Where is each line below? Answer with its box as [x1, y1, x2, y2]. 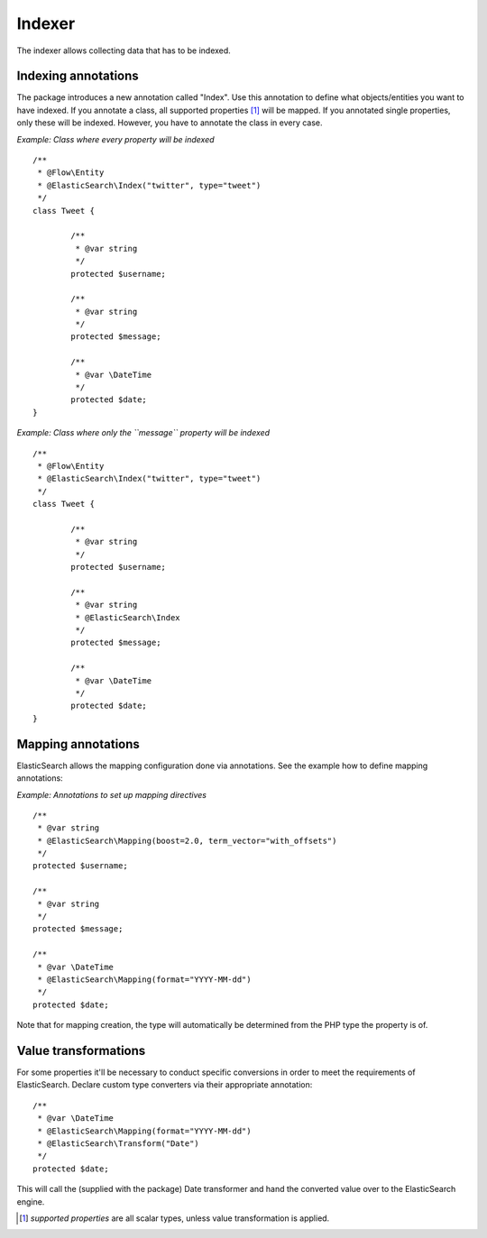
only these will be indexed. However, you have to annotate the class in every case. [16, 117, 324, 128]
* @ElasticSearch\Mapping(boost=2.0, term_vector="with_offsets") [37, 835, 337, 846]
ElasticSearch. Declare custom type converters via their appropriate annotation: [16, 1079, 313, 1090]
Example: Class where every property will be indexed [16, 133, 216, 144]
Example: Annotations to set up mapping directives [16, 789, 207, 800]
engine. [16, 1196, 45, 1207]
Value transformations [16, 1042, 146, 1059]
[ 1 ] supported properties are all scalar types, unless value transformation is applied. [19, 1213, 330, 1224]
